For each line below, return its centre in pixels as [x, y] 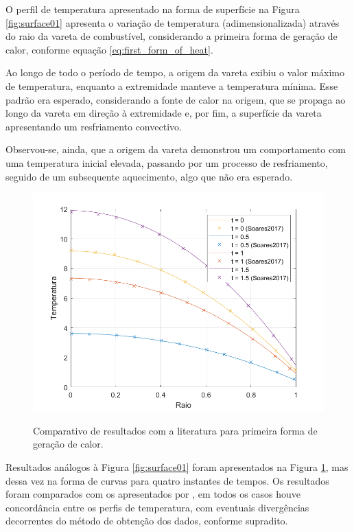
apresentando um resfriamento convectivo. [94, 126]
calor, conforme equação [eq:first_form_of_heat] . [109, 49]
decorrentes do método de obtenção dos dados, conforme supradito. [147, 521]
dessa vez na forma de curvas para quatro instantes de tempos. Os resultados [167, 480]
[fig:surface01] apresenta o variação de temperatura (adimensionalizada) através [173, 22]
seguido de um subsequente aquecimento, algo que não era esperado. [149, 176]
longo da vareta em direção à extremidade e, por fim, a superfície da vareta [164, 113]
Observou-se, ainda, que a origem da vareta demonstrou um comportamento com [176, 149]
